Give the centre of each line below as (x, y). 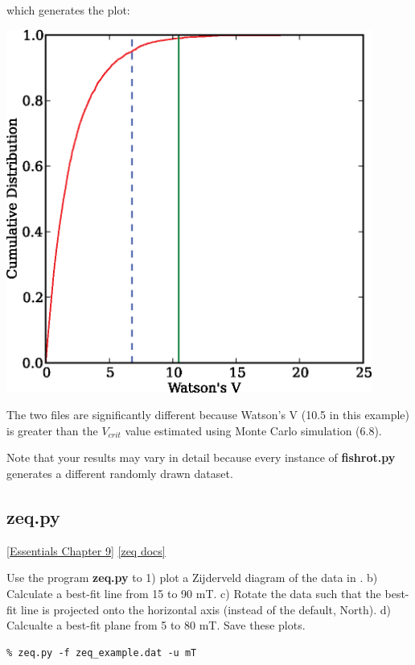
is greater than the (52, 430)
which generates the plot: (68, 10)
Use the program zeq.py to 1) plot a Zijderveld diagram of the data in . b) (192, 578)
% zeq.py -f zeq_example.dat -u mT (102, 653)
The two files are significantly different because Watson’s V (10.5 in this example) (208, 415)
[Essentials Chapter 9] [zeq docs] (86, 550)
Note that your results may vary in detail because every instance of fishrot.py (201, 457)
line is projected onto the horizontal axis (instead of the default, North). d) (205, 609)
